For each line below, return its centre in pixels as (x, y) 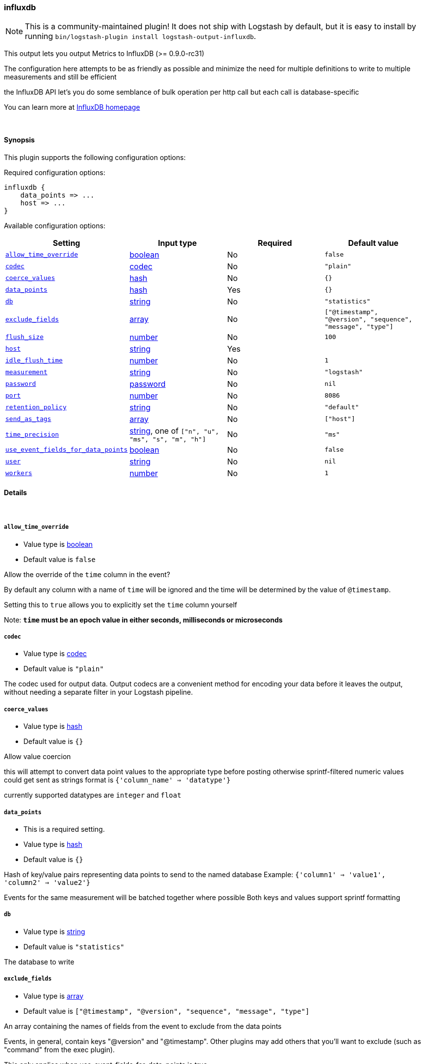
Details (16, 493)
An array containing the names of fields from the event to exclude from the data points (143, 1026)
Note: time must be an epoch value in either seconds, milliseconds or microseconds (143, 620)
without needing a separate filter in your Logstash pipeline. (99, 692)
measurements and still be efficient (60, 77)
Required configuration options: (55, 172)
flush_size (25, 337)
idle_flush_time (34, 361)
